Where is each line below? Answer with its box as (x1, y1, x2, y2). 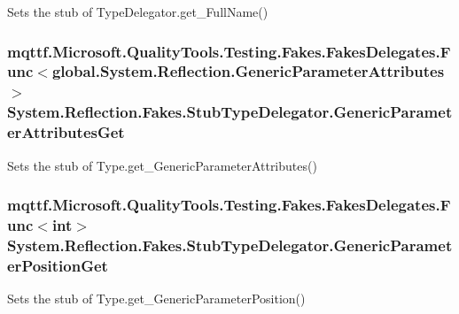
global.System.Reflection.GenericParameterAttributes (51, 60, 445, 82)
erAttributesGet (7, 121, 125, 143)
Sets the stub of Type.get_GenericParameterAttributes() (7, 156, 317, 174)
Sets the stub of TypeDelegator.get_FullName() (7, 3, 268, 20)
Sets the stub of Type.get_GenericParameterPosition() (7, 289, 306, 308)
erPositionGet (7, 254, 108, 276)
